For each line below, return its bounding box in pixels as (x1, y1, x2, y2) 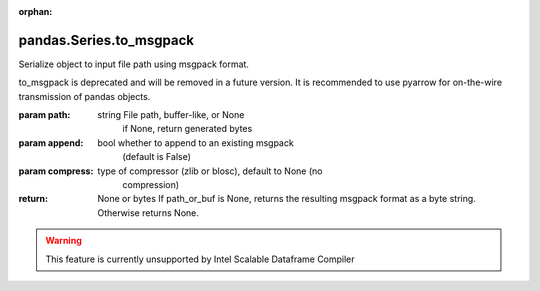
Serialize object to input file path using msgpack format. (18, 58, 250, 70)
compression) (122, 179, 180, 191)
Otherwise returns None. (97, 206, 200, 219)
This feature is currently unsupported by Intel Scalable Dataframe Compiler (45, 253, 355, 265)
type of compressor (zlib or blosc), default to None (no (97, 165, 323, 177)
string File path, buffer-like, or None (97, 109, 245, 121)
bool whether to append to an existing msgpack (97, 136, 294, 149)
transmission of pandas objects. (18, 90, 151, 102)
